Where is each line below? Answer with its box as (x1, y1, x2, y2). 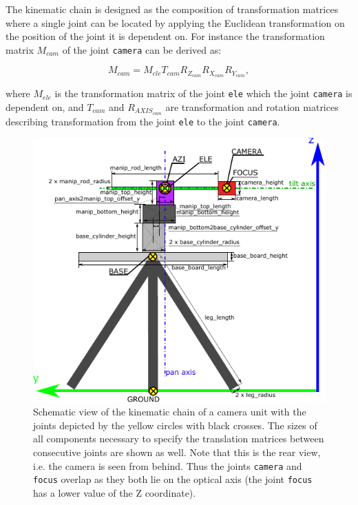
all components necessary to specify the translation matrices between (33, 431, 324, 446)
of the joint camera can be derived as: (62, 42, 222, 56)
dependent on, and (6, 99, 84, 114)
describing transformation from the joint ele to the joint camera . (6, 114, 280, 128)
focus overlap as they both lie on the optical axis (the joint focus (33, 472, 313, 486)
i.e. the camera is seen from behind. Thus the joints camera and (33, 458, 302, 473)
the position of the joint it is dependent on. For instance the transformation (6, 29, 325, 43)
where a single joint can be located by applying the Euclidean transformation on (6, 15, 345, 30)
